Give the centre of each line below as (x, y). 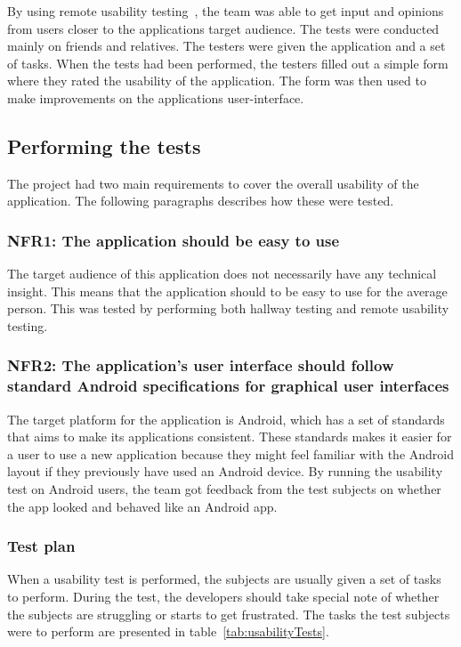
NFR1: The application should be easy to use (174, 240)
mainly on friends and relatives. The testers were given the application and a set (226, 46)
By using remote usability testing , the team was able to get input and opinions (226, 11)
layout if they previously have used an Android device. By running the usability (225, 471)
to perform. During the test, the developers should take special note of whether (223, 597)
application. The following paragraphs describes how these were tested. (201, 201)
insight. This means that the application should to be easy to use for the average (227, 291)
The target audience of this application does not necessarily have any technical (222, 274)
